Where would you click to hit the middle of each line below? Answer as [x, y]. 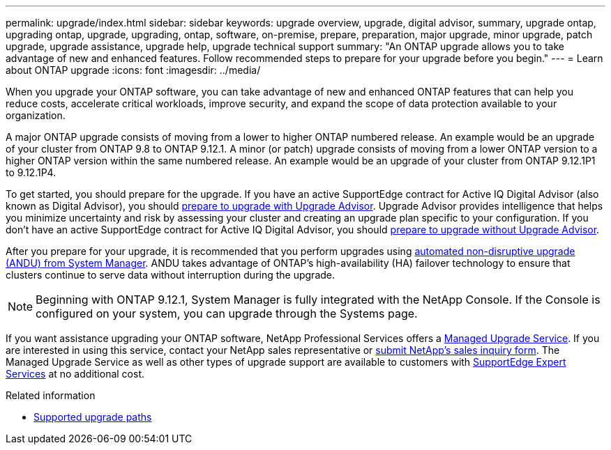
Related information [51, 395]
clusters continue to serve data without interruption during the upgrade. [171, 275]
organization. [36, 115]
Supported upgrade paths [93, 417]
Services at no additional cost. [75, 374]
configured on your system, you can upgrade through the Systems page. [227, 313]
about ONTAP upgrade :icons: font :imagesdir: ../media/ [133, 70]
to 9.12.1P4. [31, 172]
